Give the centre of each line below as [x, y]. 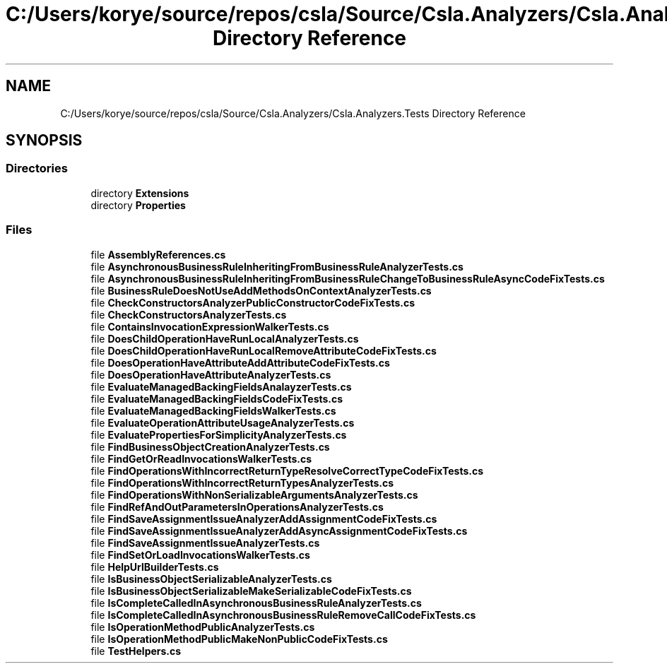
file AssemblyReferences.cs [158, 254]
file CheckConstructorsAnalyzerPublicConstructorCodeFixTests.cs [253, 302]
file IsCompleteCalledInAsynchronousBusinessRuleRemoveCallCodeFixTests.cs [283, 615]
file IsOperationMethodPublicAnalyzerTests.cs [203, 627]
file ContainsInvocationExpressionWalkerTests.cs [210, 326]
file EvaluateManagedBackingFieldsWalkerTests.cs [213, 410]
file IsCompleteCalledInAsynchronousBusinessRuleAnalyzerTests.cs [256, 603]
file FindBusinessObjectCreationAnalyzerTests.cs [210, 446]
